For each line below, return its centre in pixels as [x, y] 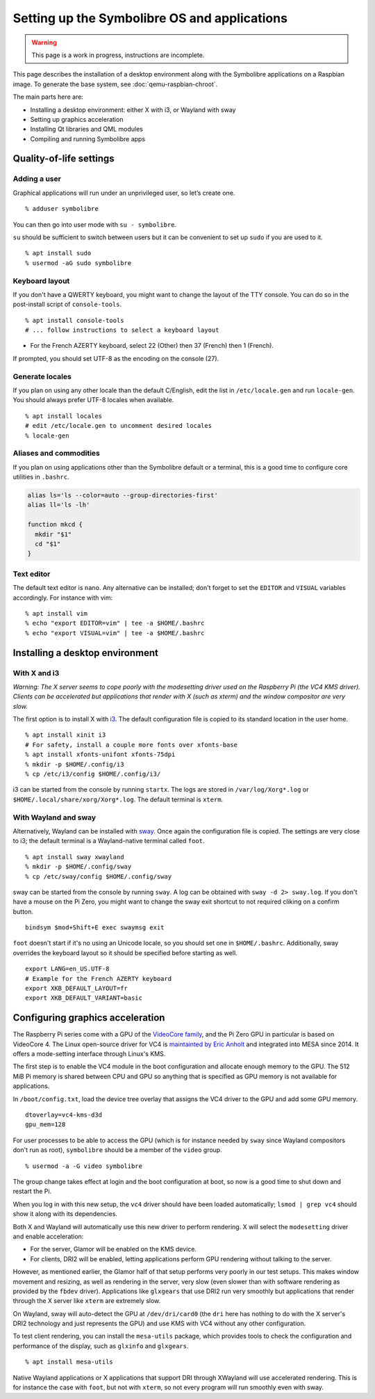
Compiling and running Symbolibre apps [88, 138]
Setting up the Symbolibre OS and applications [150, 18]
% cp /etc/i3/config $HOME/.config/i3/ [93, 774]
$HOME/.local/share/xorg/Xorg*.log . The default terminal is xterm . [118, 799]
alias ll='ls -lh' [59, 505]
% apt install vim [57, 613]
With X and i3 [36, 673]
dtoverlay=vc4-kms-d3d [64, 1115]
